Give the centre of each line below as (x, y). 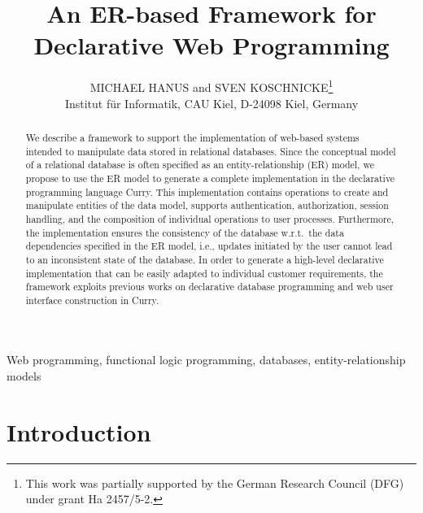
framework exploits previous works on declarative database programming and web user (209, 287)
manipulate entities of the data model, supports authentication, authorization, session (207, 205)
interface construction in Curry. (92, 300)
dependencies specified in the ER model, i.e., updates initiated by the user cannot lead (209, 246)
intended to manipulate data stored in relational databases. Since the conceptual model (211, 151)
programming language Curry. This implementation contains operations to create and (207, 191)
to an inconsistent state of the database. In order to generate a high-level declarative (205, 259)
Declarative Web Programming (211, 45)
